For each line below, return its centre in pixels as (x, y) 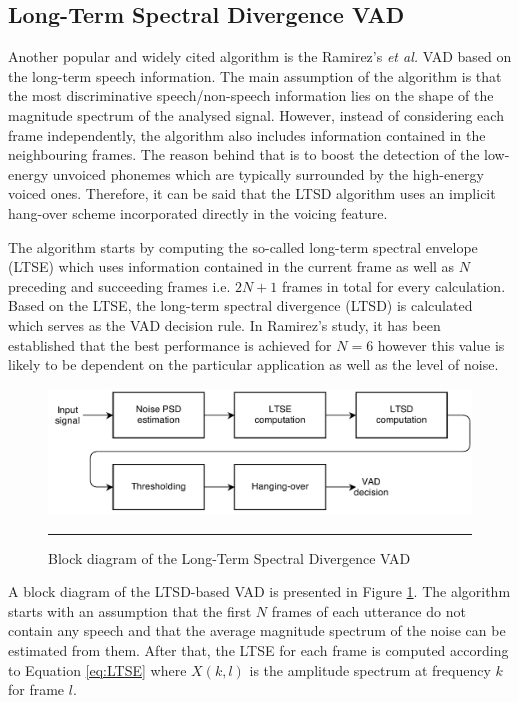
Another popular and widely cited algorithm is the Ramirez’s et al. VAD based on (260, 56)
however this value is (441, 344)
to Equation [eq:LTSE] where (97, 669)
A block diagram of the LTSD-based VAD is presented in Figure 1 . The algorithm (259, 591)
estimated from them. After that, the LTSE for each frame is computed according (258, 649)
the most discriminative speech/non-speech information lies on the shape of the (251, 95)
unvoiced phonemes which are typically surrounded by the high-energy (268, 173)
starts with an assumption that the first (130, 610)
